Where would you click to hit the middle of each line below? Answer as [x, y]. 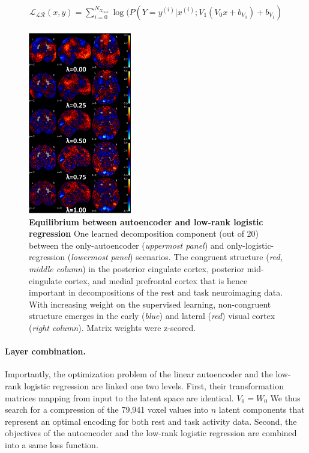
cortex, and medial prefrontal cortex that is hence [156, 280]
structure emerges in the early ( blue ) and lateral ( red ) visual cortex [152, 316]
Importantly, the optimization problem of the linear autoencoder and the [139, 374]
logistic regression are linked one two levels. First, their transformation [154, 386]
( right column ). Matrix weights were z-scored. [112, 328]
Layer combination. [46, 351]
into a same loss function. [52, 445]
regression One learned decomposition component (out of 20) [144, 233]
